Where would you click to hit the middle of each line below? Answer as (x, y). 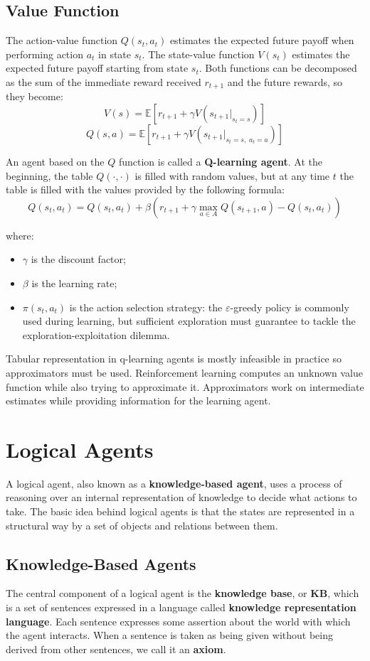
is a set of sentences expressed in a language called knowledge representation (181, 607)
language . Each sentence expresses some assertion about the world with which (178, 621)
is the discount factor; (78, 259)
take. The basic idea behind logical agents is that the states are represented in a (180, 511)
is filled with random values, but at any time (232, 175)
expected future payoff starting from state (97, 68)
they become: (35, 96)
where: (20, 235)
